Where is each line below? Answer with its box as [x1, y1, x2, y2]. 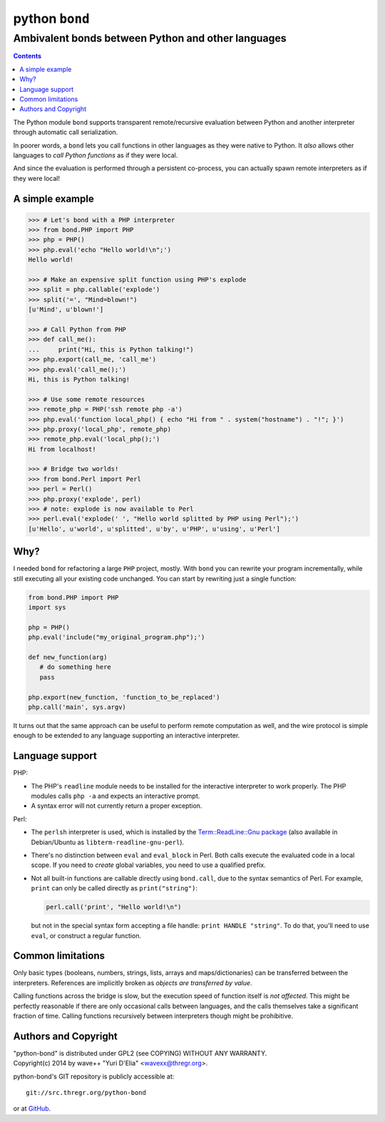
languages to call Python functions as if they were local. [13, 150, 178, 160]
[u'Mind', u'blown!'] [28, 306, 104, 313]
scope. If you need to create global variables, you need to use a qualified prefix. [31, 861, 267, 869]
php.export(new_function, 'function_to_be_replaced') [28, 693, 220, 701]
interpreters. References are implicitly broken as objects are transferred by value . [13, 978, 252, 987]
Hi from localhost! [28, 445, 96, 453]
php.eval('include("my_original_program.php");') [28, 633, 205, 641]
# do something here [39, 663, 112, 671]
